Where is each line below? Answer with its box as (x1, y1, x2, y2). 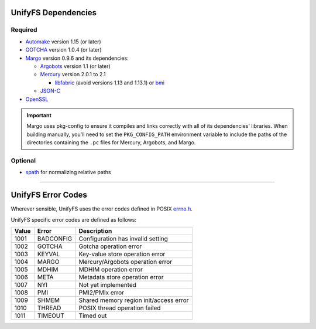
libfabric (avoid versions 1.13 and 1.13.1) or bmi (54, 79, 165, 86)
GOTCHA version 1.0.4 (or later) (25, 46, 102, 53)
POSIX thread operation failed (78, 304, 161, 312)
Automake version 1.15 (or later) (25, 38, 102, 45)
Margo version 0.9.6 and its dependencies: (25, 55, 129, 62)
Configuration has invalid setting (78, 235, 168, 243)
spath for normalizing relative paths (25, 169, 111, 176)
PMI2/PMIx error (78, 288, 125, 296)
